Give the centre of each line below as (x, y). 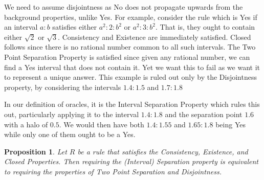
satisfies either (74, 27)
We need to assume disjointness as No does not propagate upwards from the (124, 7)
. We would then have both (102, 124)
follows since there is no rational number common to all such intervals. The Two (130, 47)
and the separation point (204, 114)
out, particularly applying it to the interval (72, 114)
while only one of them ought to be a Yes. (70, 134)
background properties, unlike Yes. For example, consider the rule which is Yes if (131, 17)
